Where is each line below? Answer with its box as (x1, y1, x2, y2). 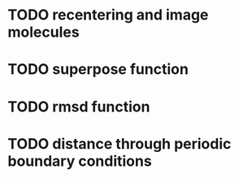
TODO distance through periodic (7, 134, 232, 153)
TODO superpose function (7, 60, 189, 79)
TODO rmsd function (7, 98, 150, 115)
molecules (7, 23, 80, 41)
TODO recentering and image (7, 6, 209, 24)
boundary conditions (7, 152, 152, 170)
